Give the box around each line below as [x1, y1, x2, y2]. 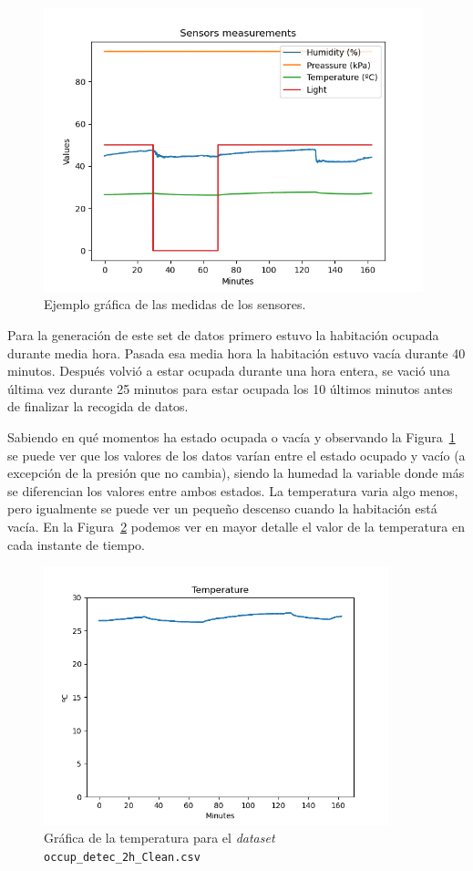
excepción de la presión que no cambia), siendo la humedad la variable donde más [7, 463, 465, 482]
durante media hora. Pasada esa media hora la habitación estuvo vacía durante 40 [7, 343, 466, 362]
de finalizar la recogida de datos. [7, 397, 189, 416]
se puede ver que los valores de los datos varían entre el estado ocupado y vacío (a [7, 445, 466, 464]
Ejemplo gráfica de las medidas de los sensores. [44, 295, 306, 314]
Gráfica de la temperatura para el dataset [44, 828, 275, 847]
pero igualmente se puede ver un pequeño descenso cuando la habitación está [7, 499, 437, 518]
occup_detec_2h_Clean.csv [44, 850, 201, 864]
